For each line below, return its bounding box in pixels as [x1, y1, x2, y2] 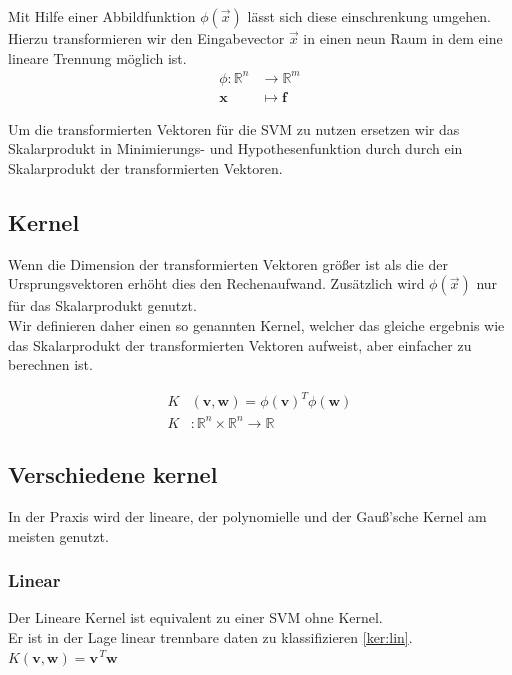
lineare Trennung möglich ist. [8, 47, 187, 68]
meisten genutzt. [8, 525, 109, 546]
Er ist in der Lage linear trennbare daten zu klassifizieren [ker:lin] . [8, 626, 413, 647]
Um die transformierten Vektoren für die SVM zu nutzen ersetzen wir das [8, 118, 460, 139]
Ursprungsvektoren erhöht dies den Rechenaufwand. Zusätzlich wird [8, 273, 425, 294]
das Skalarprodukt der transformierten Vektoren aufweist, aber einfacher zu [8, 334, 472, 355]
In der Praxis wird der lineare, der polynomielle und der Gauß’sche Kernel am [8, 505, 487, 526]
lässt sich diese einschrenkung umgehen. [247, 6, 491, 26]
